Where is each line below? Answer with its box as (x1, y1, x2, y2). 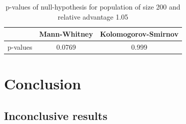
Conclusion (4, 73, 81, 94)
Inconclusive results (4, 107, 107, 123)
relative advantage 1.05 (57, 11, 128, 22)
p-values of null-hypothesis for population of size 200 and (5, 2, 180, 12)
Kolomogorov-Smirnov (99, 29, 178, 39)
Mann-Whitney (39, 29, 93, 39)
